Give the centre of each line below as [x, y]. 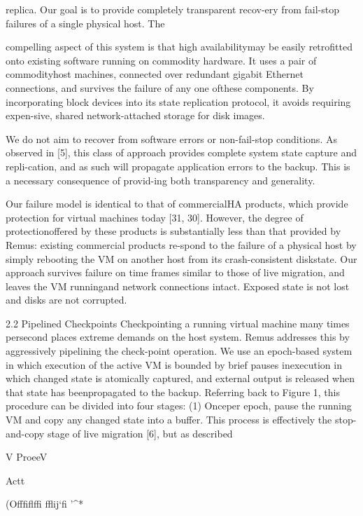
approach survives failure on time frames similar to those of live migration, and [175, 272]
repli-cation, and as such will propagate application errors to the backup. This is [178, 166]
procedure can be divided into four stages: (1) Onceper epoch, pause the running [179, 406]
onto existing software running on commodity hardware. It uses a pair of [161, 60]
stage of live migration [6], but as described [140, 433]
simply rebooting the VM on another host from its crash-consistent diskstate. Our [181, 258]
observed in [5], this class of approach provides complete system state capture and [181, 152]
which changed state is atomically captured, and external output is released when [180, 378]
